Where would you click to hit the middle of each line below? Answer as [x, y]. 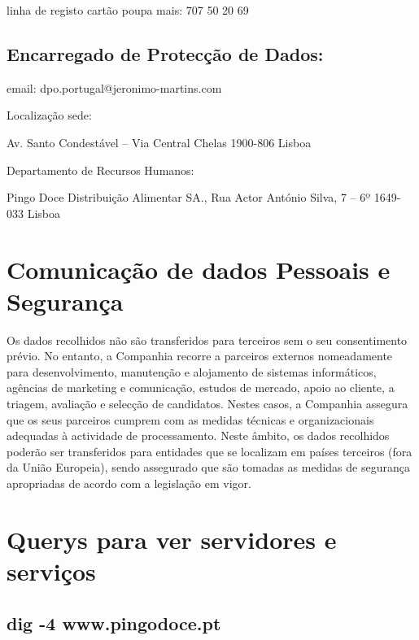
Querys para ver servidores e [172, 539]
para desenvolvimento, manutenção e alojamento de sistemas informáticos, [192, 371]
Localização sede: [49, 115]
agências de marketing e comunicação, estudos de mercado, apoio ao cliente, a [201, 387]
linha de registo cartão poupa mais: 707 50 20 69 [128, 10]
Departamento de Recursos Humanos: [100, 170]
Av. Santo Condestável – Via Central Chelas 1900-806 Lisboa [159, 142]
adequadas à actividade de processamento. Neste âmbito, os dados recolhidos [198, 435]
